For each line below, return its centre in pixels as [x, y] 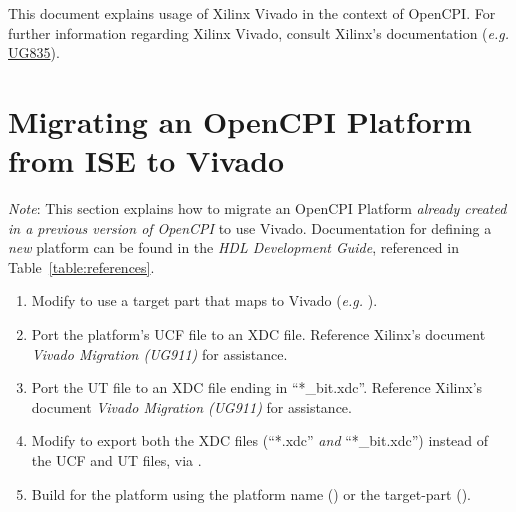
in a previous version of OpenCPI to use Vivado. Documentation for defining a [250, 227]
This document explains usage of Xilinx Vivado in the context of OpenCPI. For [252, 13]
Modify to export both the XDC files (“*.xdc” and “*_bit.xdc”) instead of [260, 440]
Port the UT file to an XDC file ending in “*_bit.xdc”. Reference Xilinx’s [257, 387]
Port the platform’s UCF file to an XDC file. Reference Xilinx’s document [258, 334]
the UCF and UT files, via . [116, 460]
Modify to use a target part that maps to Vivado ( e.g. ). [204, 300]
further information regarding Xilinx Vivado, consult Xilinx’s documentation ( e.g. [259, 32]
